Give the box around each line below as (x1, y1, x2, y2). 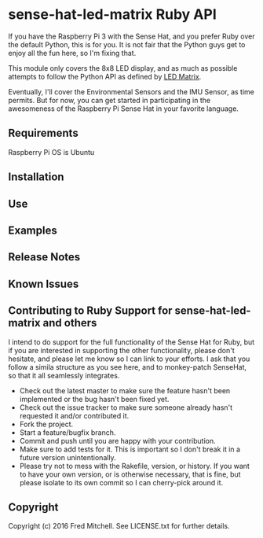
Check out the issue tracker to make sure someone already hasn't (19, 403, 233, 412)
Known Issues (8, 277, 79, 290)
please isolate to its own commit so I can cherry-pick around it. (19, 477, 224, 487)
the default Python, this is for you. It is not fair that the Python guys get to (8, 39, 246, 49)
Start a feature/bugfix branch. (19, 427, 116, 437)
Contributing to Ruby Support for (8, 304, 173, 318)
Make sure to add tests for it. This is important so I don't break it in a (19, 444, 241, 454)
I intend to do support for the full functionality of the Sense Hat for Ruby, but (8, 337, 255, 347)
